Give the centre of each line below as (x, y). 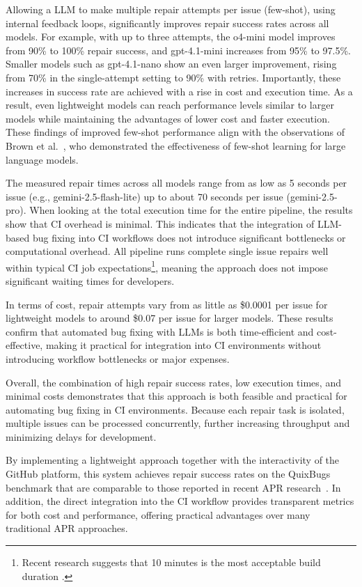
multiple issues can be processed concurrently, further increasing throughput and (178, 423)
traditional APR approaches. (67, 528)
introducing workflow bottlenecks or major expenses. (118, 358)
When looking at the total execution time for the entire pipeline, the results (191, 210)
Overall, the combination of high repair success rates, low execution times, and (173, 382)
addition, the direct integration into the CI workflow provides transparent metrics (180, 501)
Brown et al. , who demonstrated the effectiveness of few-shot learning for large (176, 145)
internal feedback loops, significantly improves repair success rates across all (167, 23)
